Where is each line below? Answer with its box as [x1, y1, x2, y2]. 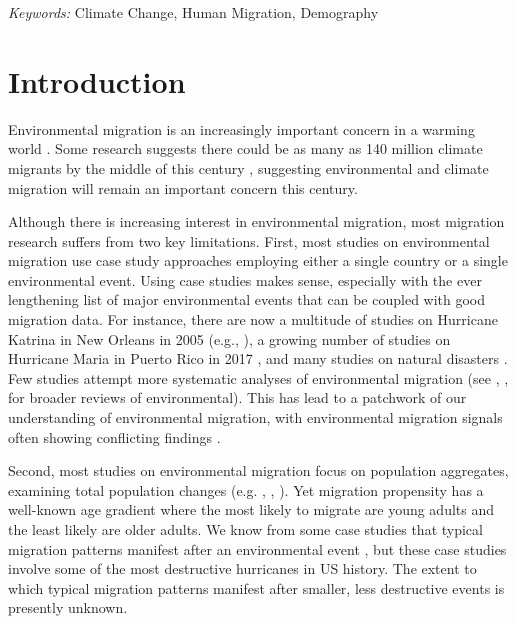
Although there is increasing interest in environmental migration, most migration [8, 211, 505, 232]
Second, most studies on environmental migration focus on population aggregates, [8, 460, 509, 481]
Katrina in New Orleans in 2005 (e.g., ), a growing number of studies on [8, 328, 451, 349]
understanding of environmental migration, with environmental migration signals [8, 407, 503, 428]
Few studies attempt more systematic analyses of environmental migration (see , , [8, 367, 509, 388]
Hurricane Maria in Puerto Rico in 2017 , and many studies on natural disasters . [8, 348, 508, 369]
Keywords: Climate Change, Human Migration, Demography [8, 2, 379, 22]
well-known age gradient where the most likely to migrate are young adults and [8, 499, 495, 520]
